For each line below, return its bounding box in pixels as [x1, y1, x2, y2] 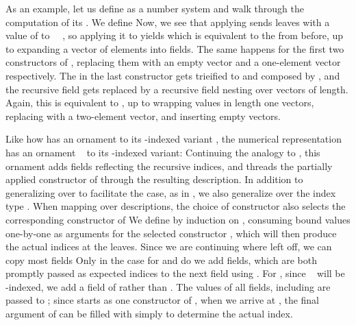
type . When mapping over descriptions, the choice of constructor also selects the [5, 199, 346, 213]
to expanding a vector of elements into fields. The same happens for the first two [5, 41, 344, 56]
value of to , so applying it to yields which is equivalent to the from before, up [5, 28, 344, 43]
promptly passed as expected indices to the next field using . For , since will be [5, 266, 345, 280]
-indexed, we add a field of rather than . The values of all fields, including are [5, 279, 331, 293]
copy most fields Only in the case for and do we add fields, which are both [5, 252, 317, 267]
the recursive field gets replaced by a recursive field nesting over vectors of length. [5, 82, 348, 96]
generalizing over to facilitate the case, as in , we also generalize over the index [5, 185, 336, 200]
